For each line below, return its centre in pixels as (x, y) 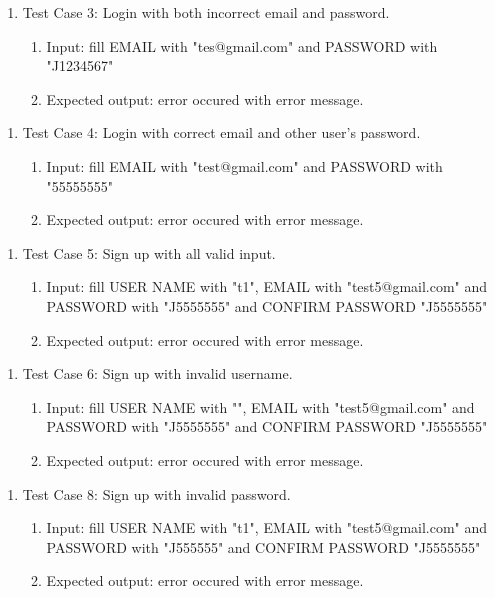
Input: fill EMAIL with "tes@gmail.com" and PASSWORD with (242, 45)
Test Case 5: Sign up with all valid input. (149, 252)
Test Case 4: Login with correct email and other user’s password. (221, 132)
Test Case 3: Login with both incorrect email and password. (206, 12)
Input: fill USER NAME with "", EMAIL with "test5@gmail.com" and (260, 406)
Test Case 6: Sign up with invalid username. (157, 373)
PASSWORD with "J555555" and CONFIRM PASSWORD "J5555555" (263, 546)
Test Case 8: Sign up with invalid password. (156, 493)
